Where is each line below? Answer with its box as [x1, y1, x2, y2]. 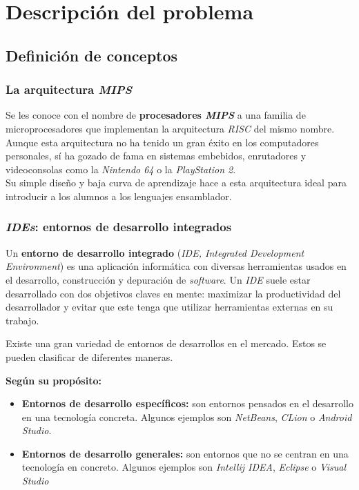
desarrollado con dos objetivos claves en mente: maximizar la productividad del [6, 286, 341, 300]
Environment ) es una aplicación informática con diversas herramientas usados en [6, 259, 347, 273]
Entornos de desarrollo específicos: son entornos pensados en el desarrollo [21, 396, 353, 411]
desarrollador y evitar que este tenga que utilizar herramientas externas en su [6, 300, 333, 314]
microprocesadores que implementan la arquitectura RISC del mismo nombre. [6, 121, 335, 135]
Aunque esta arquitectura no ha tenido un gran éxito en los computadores [6, 135, 319, 149]
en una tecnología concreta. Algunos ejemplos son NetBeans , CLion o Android [21, 409, 352, 424]
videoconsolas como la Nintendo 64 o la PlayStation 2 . [6, 161, 236, 176]
